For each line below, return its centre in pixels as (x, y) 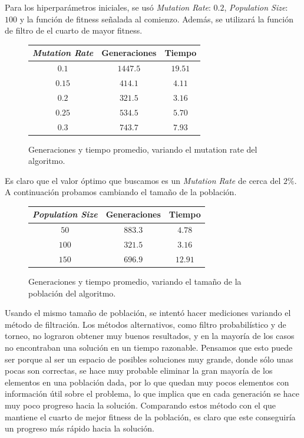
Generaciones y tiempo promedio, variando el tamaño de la (135, 281)
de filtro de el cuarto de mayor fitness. (74, 30)
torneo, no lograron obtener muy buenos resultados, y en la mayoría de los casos (150, 336)
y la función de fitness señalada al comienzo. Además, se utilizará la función (157, 19)
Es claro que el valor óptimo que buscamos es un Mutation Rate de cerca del (143, 180)
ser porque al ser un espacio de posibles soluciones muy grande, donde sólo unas (149, 359)
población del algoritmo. (72, 293)
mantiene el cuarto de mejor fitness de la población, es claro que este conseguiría (150, 416)
